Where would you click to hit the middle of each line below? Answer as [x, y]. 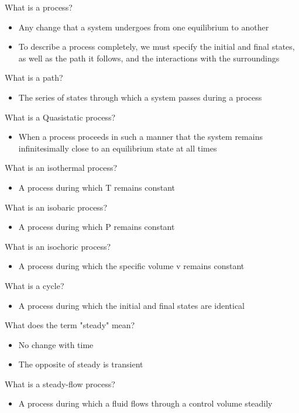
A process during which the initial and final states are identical [132, 305]
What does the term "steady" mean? [70, 325]
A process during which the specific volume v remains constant [131, 266]
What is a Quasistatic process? [60, 117]
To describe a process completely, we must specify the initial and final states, [157, 47]
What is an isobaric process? [56, 207]
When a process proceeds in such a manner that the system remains [140, 137]
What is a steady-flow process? [60, 383]
